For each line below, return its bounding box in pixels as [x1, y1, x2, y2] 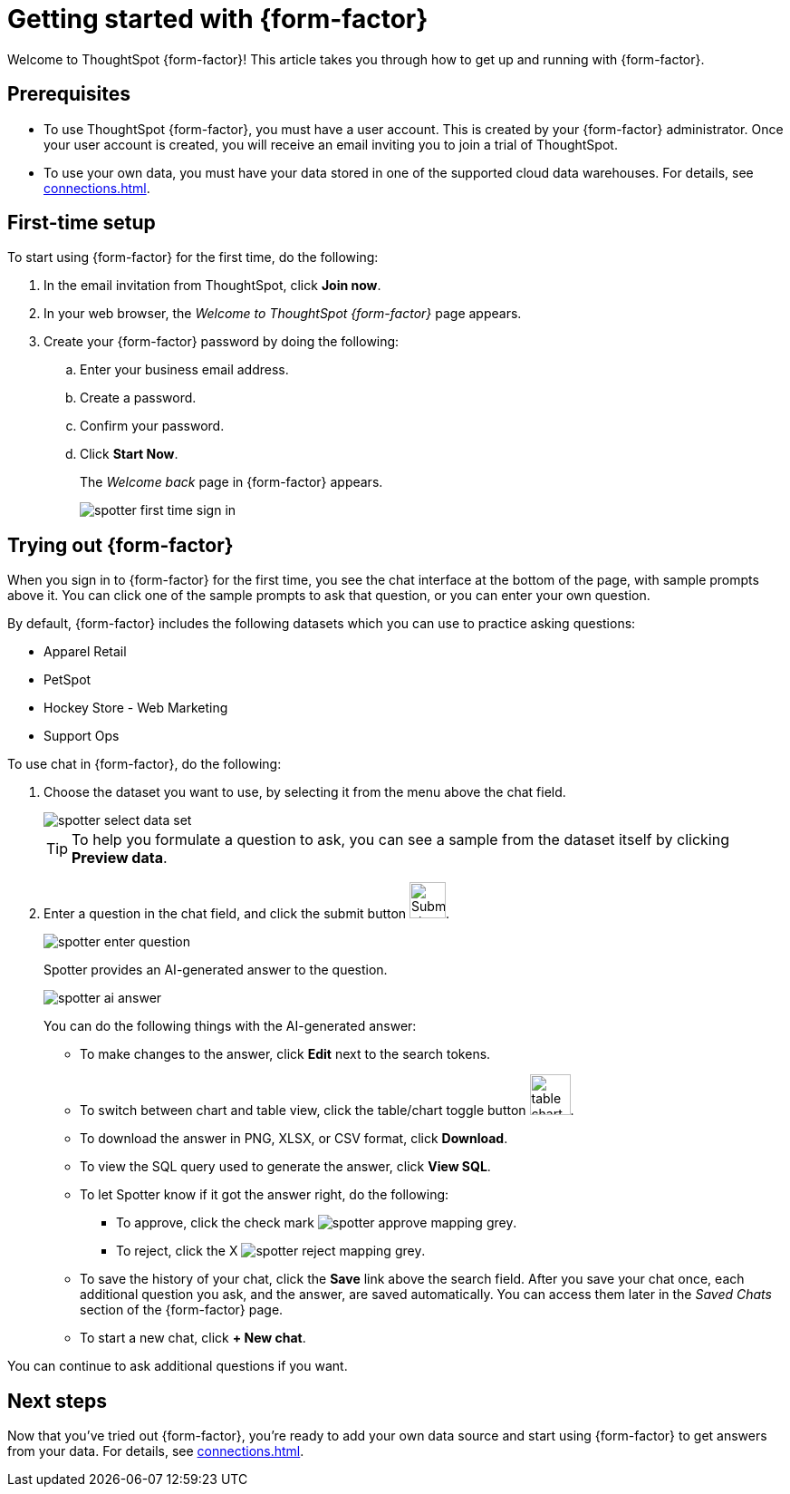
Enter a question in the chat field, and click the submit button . [43, 906, 450, 922]
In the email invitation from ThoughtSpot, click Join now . [43, 277, 381, 294]
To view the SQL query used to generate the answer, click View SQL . [80, 1159, 491, 1175]
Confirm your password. [80, 418, 225, 434]
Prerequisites [7, 82, 130, 106]
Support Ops [43, 728, 120, 744]
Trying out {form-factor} [7, 533, 234, 557]
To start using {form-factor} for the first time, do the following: [7, 249, 379, 266]
